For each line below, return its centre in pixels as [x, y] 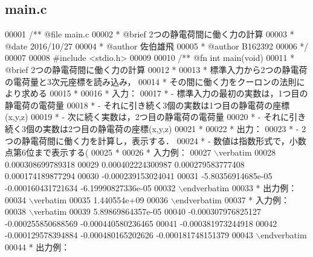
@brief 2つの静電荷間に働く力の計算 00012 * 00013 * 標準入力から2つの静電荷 [156, 69]
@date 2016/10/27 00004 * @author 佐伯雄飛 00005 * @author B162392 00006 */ [157, 46]
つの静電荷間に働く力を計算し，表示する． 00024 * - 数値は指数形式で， [147, 140]
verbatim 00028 [247, 152]
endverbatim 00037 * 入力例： [233, 199]
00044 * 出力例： [37, 246]
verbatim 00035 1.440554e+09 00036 [101, 199]
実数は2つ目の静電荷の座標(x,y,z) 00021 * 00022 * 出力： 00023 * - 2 [174, 128]
